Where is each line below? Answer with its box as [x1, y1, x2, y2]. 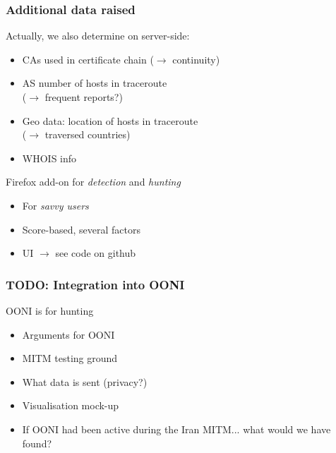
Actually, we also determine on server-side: [6, 28, 190, 43]
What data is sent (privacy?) [22, 374, 148, 389]
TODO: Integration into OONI [6, 275, 185, 293]
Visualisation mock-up [22, 398, 119, 413]
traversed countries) [44, 127, 131, 142]
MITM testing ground [22, 351, 118, 366]
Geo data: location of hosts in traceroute [22, 113, 198, 128]
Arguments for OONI [22, 327, 115, 342]
